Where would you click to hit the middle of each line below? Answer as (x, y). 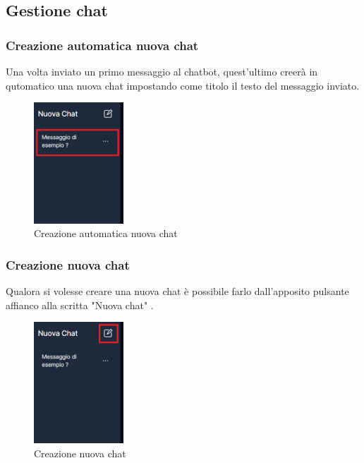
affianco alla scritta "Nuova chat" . (80, 305)
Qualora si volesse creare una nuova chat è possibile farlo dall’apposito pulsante (177, 291)
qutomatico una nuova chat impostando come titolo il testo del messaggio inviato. (183, 85)
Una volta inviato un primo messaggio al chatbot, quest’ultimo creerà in (162, 71)
